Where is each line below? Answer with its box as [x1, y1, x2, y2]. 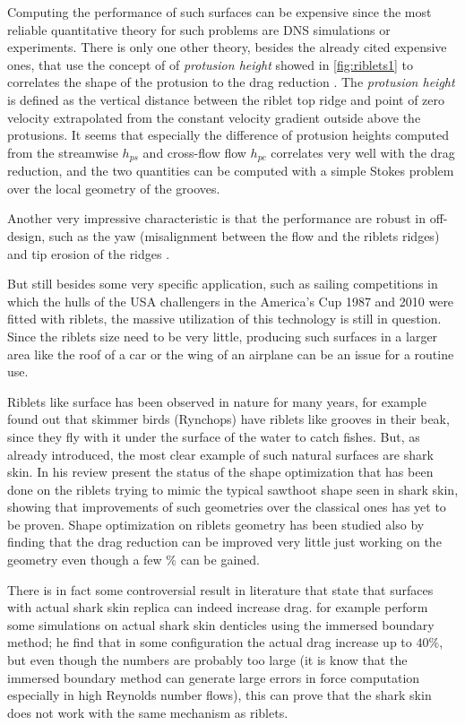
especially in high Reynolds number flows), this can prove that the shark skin [7, 686, 432, 704]
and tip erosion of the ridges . [7, 244, 170, 263]
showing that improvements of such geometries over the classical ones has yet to [7, 497, 446, 516]
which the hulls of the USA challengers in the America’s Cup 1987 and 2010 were [7, 291, 454, 310]
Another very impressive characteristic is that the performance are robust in [7, 209, 426, 228]
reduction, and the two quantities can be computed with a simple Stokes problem [7, 161, 454, 180]
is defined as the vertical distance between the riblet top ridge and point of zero [7, 90, 445, 108]
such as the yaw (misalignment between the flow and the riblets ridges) [48, 226, 440, 245]
